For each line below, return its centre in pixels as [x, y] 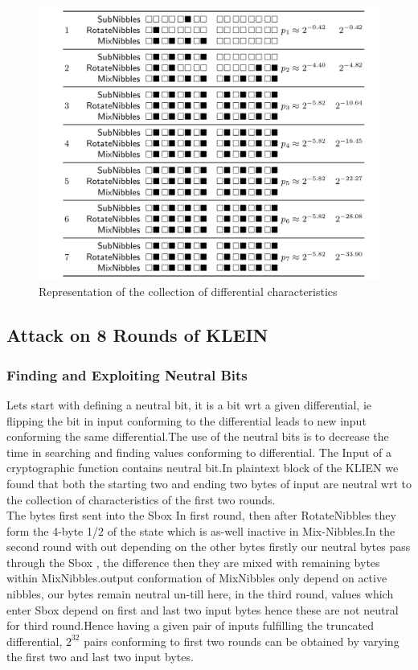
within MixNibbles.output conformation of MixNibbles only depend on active [197, 578]
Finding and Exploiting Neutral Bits [127, 374]
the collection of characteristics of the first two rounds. [141, 499]
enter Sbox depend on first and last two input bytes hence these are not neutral [203, 609]
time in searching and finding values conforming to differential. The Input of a [199, 452]
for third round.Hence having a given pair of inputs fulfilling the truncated [190, 625]
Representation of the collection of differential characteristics [188, 292]
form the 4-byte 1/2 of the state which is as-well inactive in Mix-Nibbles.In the [201, 530]
